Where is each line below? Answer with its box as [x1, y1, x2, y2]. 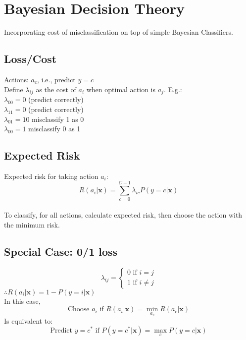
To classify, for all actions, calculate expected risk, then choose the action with [4, 210, 243, 220]
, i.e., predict [37, 74, 76, 84]
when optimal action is [86, 84, 156, 94]
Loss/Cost [4, 51, 57, 66]
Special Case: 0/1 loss [4, 243, 118, 259]
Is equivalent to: [4, 315, 53, 326]
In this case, [4, 295, 41, 306]
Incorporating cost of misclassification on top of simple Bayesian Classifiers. [4, 27, 233, 37]
